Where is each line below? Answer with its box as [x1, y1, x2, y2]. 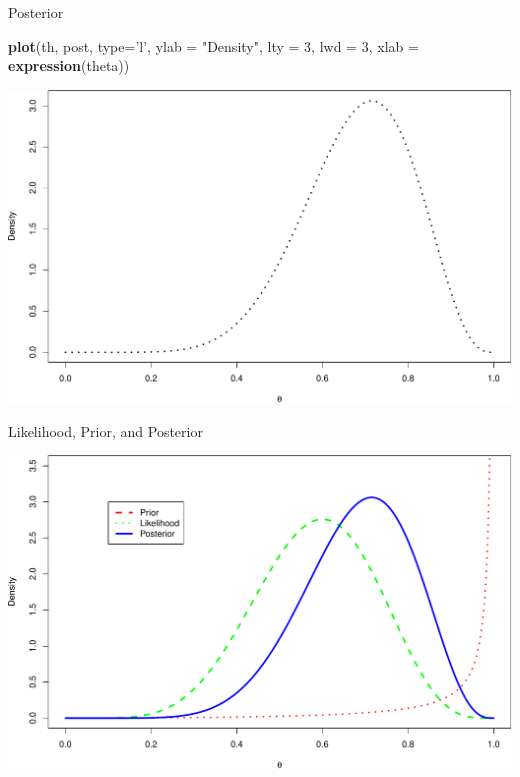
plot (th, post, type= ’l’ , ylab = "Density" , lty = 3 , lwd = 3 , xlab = [8, 35, 419, 56]
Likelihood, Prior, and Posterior [8, 420, 203, 441]
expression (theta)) [8, 55, 130, 76]
